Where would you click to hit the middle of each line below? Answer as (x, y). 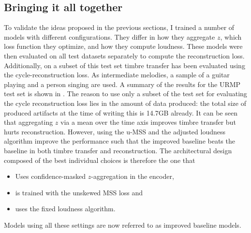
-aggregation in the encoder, (133, 176)
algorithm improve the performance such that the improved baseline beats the (119, 141)
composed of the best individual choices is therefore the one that (100, 160)
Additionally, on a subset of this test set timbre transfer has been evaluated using (125, 65)
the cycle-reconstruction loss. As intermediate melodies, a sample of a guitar (117, 75)
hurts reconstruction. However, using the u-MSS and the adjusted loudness (115, 131)
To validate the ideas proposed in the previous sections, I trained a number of (119, 27)
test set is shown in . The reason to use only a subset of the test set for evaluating (125, 94)
